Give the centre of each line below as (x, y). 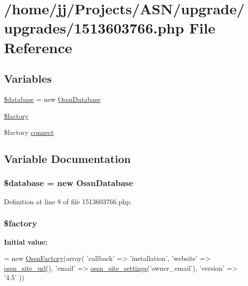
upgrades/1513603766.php (94, 28)
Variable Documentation (67, 159)
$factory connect (29, 132)
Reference (38, 47)
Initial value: (26, 241)
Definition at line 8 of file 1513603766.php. (68, 201)
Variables (28, 79)
